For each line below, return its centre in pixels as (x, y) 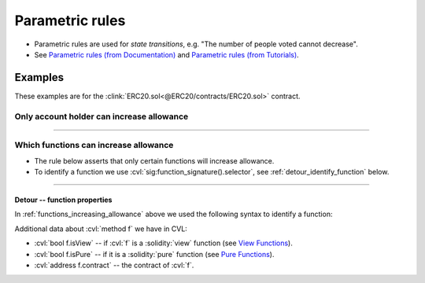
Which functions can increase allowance (94, 145)
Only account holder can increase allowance (102, 116)
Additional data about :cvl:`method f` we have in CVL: (101, 229)
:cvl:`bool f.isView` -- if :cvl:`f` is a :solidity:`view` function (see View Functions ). (163, 243)
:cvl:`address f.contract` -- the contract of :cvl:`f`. (114, 265)
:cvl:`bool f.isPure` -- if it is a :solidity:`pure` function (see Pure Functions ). (154, 254)
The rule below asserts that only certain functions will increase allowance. (154, 160)
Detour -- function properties (63, 200)
